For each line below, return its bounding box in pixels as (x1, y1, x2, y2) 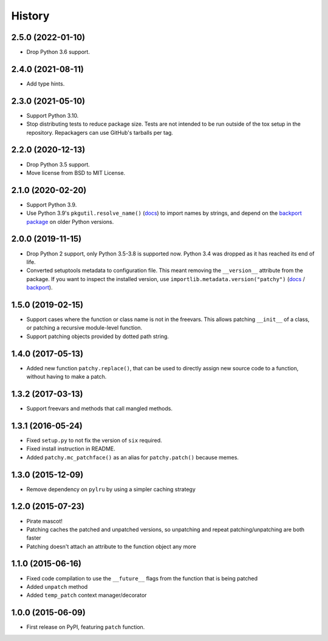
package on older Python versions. (26, 218, 114, 225)
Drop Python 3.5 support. (26, 161, 91, 168)
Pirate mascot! (26, 517, 63, 524)
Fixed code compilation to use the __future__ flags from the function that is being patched (26, 574, 258, 582)
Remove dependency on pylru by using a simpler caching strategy (26, 486, 196, 493)
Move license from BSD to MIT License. (26, 169, 126, 176)
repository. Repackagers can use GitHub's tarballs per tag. (26, 129, 173, 136)
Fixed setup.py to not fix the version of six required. (26, 436, 162, 444)
